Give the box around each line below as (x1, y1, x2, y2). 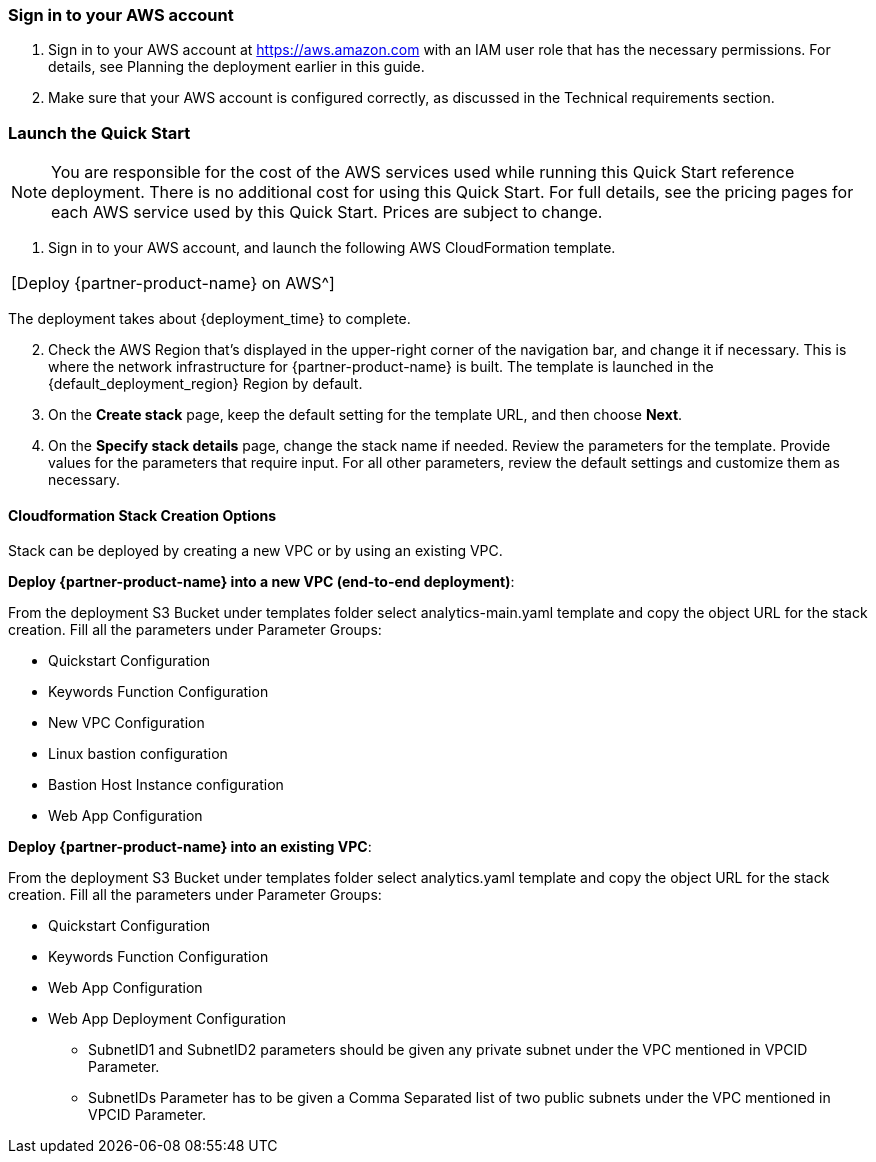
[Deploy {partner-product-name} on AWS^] (11, 273, 335, 294)
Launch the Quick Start (8, 122, 191, 143)
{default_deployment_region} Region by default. (48, 375, 363, 393)
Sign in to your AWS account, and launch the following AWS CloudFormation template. (48, 239, 616, 257)
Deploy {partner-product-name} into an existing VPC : (8, 838, 372, 856)
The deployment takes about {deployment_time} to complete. (8, 310, 411, 328)
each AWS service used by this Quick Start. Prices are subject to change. (51, 202, 603, 223)
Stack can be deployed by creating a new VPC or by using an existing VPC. (8, 542, 503, 560)
